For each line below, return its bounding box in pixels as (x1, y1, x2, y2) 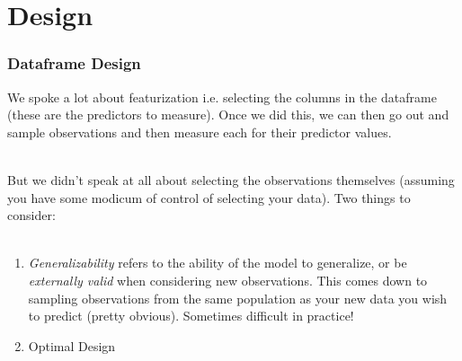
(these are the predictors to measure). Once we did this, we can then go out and (7, 105, 449, 124)
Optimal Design (28, 336, 116, 355)
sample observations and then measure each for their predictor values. (7, 122, 392, 141)
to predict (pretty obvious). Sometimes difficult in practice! (28, 306, 354, 325)
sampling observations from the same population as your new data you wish (28, 288, 448, 307)
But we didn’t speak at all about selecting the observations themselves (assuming (7, 170, 455, 189)
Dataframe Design (7, 52, 141, 75)
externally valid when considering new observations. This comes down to (28, 270, 428, 289)
